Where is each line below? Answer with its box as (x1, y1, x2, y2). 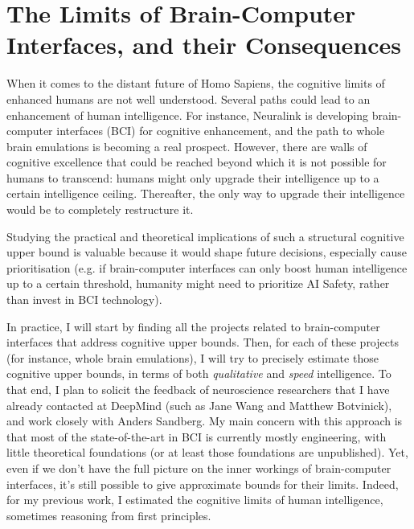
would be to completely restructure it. (6, 201, 194, 218)
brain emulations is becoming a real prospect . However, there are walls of (6, 137, 367, 154)
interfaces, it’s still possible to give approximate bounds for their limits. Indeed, (6, 475, 399, 492)
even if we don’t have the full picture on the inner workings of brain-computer (6, 459, 391, 476)
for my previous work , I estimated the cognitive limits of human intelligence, (6, 491, 383, 508)
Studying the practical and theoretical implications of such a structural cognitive (6, 228, 404, 244)
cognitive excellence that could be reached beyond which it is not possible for (6, 154, 387, 170)
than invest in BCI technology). (6, 291, 162, 308)
